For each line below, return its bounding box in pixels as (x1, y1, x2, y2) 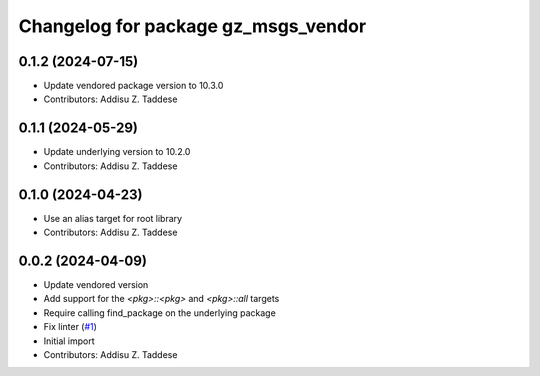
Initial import (43, 335, 95, 347)
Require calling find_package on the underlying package (43, 306, 277, 319)
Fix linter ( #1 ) (43, 321, 97, 333)
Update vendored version (43, 278, 149, 290)
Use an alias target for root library (43, 212, 183, 224)
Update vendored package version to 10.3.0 (43, 80, 224, 92)
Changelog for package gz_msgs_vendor (18, 15, 367, 37)
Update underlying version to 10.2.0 (43, 146, 191, 158)
